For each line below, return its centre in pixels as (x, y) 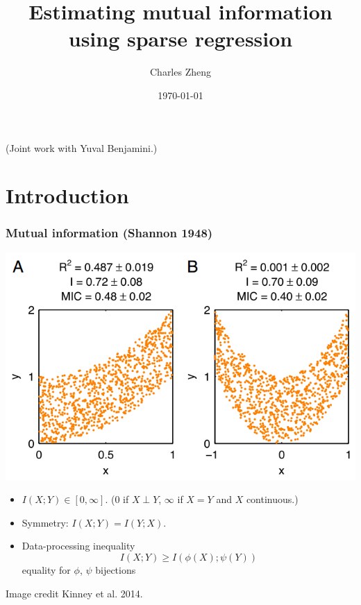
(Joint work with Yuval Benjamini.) (82, 147)
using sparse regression (180, 39)
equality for (46, 570)
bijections (116, 570)
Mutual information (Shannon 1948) (109, 233)
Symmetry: (45, 522)
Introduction (67, 195)
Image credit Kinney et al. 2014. (74, 593)
